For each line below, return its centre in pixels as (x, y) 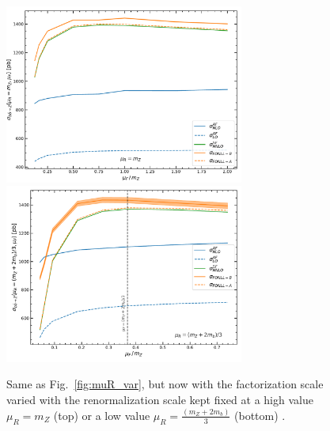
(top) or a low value (102, 415)
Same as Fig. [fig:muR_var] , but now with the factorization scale (165, 384)
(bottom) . (260, 415)
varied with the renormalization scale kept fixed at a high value (160, 399)
